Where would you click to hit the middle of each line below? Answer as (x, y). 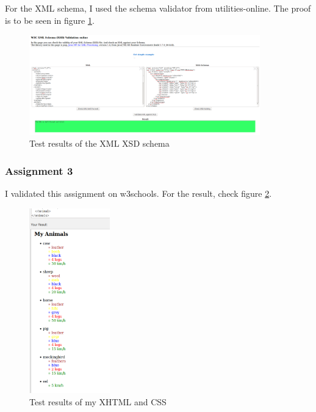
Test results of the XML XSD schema (99, 143)
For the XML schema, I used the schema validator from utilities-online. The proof (158, 8)
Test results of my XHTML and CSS (98, 401)
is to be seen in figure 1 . (50, 20)
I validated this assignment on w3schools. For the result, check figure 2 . (138, 193)
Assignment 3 (39, 170)
